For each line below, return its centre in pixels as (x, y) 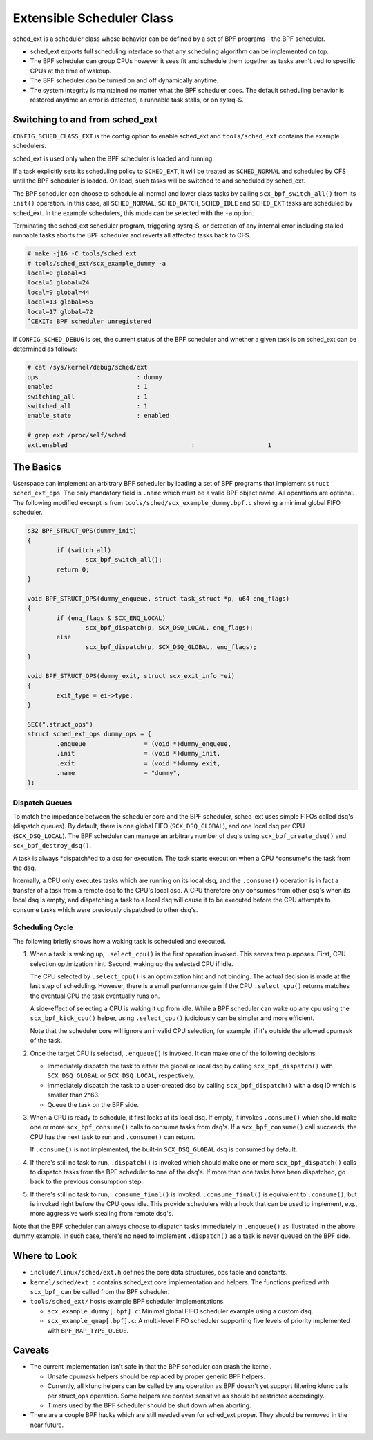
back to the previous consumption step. (87, 1182)
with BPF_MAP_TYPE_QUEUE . (88, 1330)
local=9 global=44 (58, 292)
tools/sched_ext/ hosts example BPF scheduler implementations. (128, 1302)
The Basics (37, 467)
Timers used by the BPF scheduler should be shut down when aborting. (149, 1405)
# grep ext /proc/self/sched (77, 435)
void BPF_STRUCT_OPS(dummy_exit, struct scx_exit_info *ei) (131, 676)
